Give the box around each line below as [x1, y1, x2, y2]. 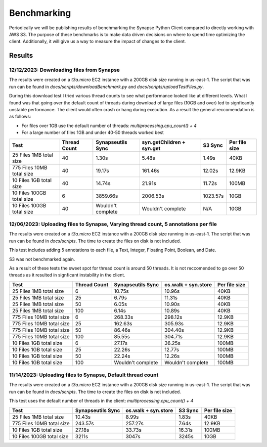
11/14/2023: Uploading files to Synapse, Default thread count [9, 371, 159, 378]
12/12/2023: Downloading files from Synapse [9, 67, 120, 74]
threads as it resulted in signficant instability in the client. [9, 272, 126, 278]
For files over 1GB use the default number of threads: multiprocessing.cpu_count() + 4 [21, 123, 197, 129]
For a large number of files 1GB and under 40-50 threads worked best [21, 130, 164, 135]
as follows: [9, 114, 32, 120]
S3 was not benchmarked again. [9, 256, 75, 262]
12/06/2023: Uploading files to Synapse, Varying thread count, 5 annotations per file [9, 221, 217, 227]
